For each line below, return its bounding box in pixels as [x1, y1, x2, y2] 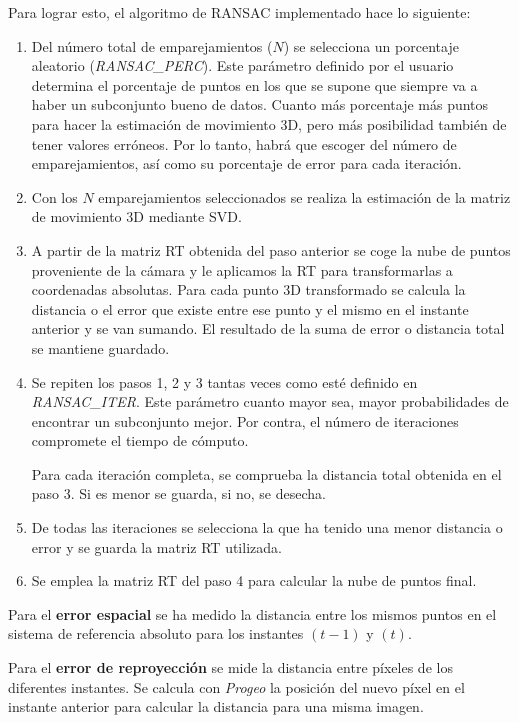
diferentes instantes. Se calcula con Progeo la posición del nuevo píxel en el [8, 676, 465, 697]
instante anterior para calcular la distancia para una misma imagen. [8, 696, 424, 717]
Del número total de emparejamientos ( [31, 35, 273, 56]
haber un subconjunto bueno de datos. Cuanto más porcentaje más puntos [31, 94, 489, 115]
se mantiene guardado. [31, 337, 170, 358]
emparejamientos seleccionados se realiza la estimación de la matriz [98, 186, 511, 207]
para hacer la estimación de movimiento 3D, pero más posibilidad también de [31, 113, 507, 134]
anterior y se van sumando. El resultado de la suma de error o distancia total [31, 318, 505, 339]
